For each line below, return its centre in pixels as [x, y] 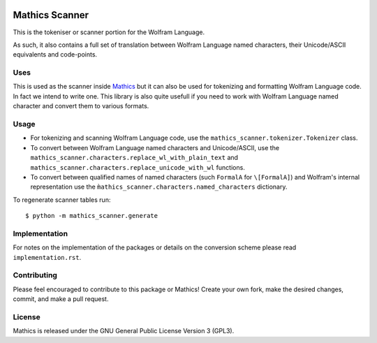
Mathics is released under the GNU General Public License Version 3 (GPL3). [124, 331]
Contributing [35, 275]
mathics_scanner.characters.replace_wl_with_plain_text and [134, 158]
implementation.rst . [47, 257]
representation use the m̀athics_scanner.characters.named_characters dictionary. [159, 187]
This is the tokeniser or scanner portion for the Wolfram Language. [109, 32]
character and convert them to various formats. [81, 106]
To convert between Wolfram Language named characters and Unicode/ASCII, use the [155, 147]
